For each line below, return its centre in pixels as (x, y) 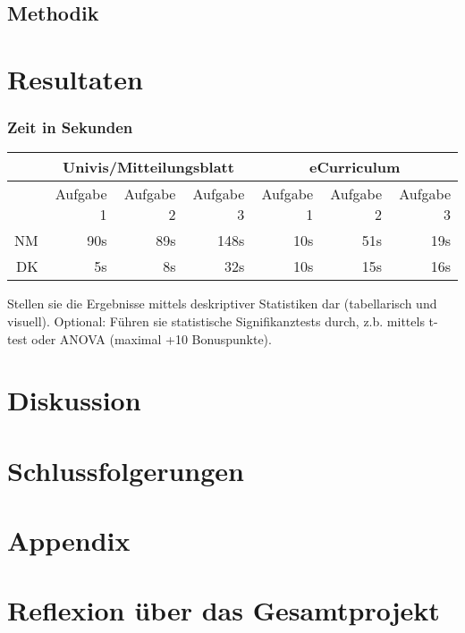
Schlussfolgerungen (126, 470)
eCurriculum (355, 167)
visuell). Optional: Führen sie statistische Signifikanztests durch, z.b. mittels (216, 321)
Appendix (69, 540)
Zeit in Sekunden (70, 127)
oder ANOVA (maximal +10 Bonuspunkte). (152, 338)
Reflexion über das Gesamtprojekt (224, 610)
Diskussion (74, 400)
